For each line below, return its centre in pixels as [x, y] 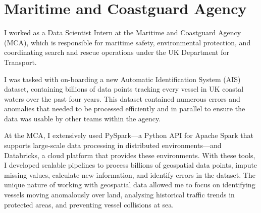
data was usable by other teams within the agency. [83, 118]
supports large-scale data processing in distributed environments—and [113, 145]
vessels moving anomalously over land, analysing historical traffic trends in [119, 195]
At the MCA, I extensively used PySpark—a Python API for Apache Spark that [129, 135]
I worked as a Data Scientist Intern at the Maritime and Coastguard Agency [123, 32]
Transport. [20, 62]
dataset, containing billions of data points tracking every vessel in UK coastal [124, 89]
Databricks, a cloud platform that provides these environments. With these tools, [130, 155]
